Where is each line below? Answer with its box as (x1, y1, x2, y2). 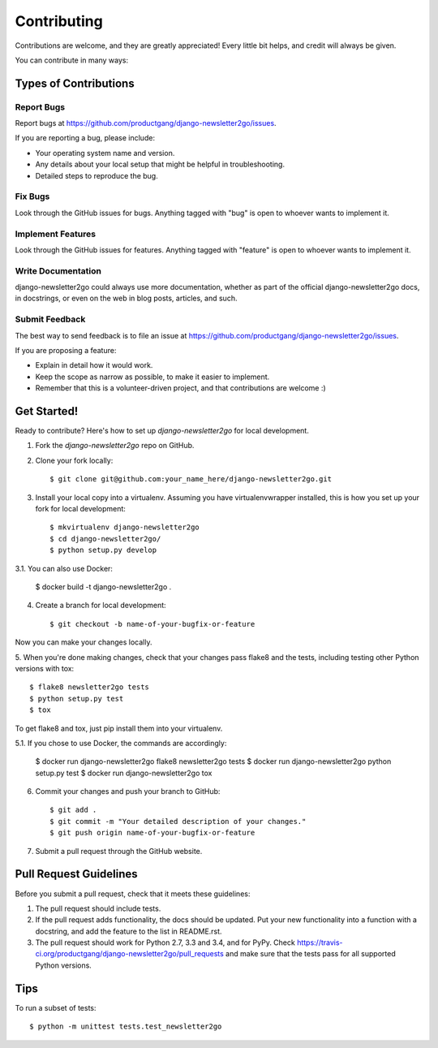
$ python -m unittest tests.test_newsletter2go (29, 1022, 222, 1031)
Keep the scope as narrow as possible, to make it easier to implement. (35, 372, 270, 382)
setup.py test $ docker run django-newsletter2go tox (35, 768, 213, 778)
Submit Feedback (15, 313, 86, 325)
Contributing (15, 12, 103, 30)
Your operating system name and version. (35, 148, 175, 157)
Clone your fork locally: (35, 455, 114, 465)
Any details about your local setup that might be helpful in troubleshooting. (35, 159, 286, 170)
